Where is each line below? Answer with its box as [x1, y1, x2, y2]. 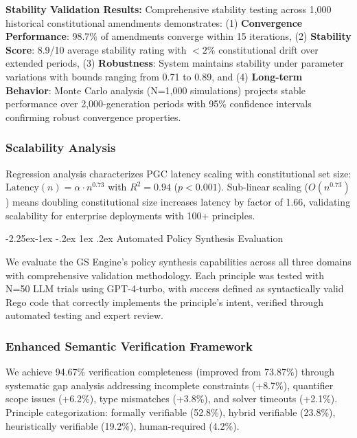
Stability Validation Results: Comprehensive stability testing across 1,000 [5, 2, 332, 16]
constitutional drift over [218, 42, 319, 56]
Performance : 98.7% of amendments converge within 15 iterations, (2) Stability [5, 29, 352, 43]
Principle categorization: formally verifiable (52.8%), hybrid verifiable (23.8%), [5, 404, 336, 419]
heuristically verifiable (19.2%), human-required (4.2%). [5, 418, 240, 432]
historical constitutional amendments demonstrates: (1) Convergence [5, 15, 303, 30]
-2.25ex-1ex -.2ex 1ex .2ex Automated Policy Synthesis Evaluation [5, 231, 284, 245]
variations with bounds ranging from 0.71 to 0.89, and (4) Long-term [5, 69, 303, 83]
